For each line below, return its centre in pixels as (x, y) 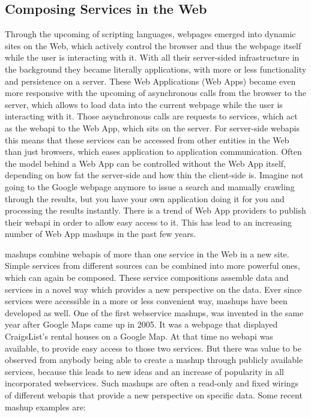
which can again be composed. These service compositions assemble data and (147, 277)
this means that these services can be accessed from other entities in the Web (147, 139)
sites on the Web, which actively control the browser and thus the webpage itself (153, 45)
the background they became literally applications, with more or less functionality (156, 69)
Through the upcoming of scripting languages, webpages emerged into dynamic (150, 34)
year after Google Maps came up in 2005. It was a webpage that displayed (141, 324)
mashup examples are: (45, 406)
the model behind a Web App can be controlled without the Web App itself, (146, 163)
